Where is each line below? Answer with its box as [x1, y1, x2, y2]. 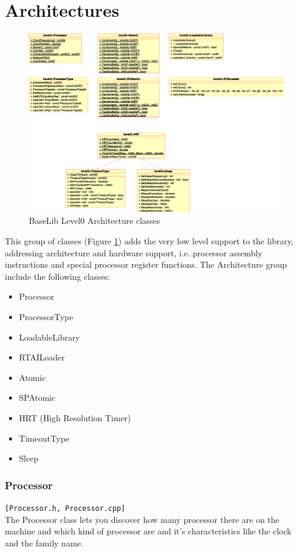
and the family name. [5, 536, 84, 549]
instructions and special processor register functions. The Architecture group [5, 258, 287, 271]
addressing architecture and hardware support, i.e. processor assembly [5, 246, 263, 259]
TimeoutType [19, 431, 70, 444]
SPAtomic [19, 391, 56, 404]
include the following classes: [5, 270, 111, 282]
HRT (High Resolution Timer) [19, 411, 131, 424]
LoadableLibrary [19, 330, 81, 343]
